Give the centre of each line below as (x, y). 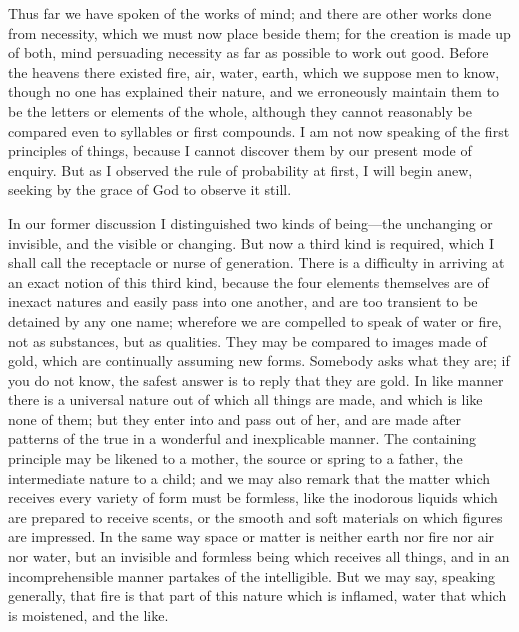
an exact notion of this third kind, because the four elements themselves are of (248, 281)
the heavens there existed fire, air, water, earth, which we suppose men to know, (254, 71)
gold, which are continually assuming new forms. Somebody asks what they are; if (259, 360)
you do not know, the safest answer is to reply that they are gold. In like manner (256, 379)
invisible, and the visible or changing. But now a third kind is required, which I (251, 242)
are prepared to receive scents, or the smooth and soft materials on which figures (255, 516)
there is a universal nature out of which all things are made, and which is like (245, 399)
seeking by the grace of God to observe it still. (150, 189)
